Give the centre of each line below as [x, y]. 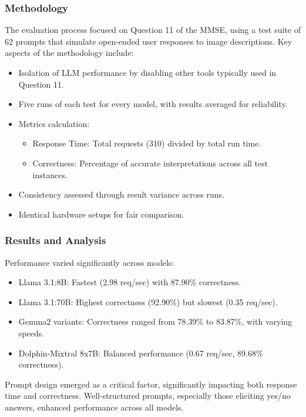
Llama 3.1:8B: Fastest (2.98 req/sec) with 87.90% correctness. [130, 282]
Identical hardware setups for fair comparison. [101, 214]
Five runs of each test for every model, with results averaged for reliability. [153, 104]
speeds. [31, 333]
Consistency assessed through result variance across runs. [121, 194]
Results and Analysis [56, 240]
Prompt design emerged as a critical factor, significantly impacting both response [151, 384]
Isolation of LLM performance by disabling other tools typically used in [147, 72]
